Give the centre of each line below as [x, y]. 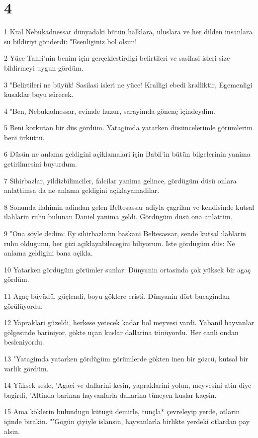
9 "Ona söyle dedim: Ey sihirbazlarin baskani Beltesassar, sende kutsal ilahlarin [125, 233]
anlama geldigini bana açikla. [48, 253]
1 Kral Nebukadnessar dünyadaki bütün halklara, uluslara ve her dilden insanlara [128, 32]
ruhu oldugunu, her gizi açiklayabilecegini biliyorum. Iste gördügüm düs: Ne [120, 243]
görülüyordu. [23, 306]
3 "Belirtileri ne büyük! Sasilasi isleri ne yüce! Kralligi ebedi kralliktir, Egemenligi [128, 84]
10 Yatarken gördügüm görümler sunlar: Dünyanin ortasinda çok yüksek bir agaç [128, 269]
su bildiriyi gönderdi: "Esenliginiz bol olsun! [71, 41]
